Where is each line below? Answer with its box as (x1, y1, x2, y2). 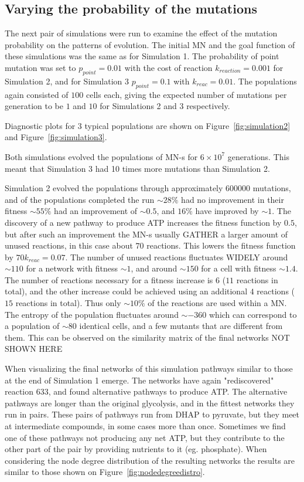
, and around (131, 262, 177, 274)
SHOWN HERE (5, 342, 63, 355)
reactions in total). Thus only (15, 297, 121, 309)
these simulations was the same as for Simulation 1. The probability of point (5, 50, 279, 62)
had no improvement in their (181, 193, 284, 205)
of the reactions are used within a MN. (148, 297, 287, 309)
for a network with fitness (26, 262, 118, 274)
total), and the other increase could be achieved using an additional (5, 285, 248, 297)
